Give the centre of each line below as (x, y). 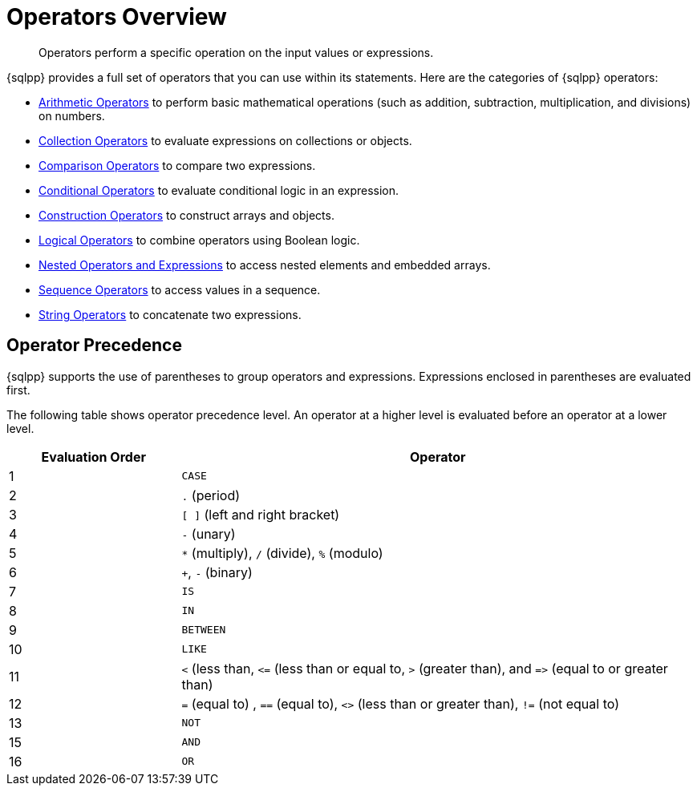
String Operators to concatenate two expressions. (170, 314)
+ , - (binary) (217, 572)
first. (18, 390)
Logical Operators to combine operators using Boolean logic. (199, 240)
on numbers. (72, 115)
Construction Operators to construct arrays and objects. (186, 215)
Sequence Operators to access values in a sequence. (180, 289)
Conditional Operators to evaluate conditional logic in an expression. (219, 190)
